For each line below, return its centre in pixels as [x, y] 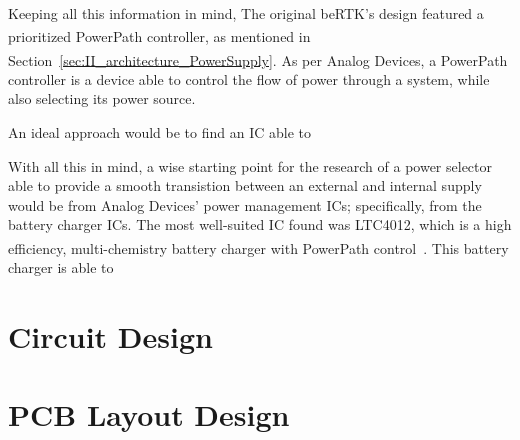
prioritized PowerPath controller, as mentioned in [159, 35]
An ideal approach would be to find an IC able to [160, 131]
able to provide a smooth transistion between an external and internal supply [245, 185]
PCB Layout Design [149, 414]
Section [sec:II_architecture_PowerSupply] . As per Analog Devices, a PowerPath [258, 59]
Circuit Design [110, 335]
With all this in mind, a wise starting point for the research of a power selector [250, 165]
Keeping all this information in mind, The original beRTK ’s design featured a [246, 12]
